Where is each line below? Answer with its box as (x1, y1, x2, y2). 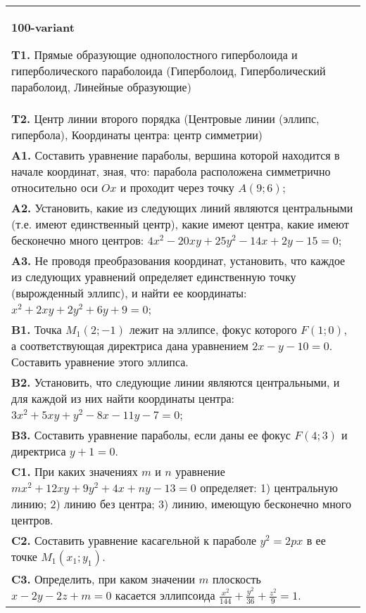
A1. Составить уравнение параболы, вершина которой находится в (11, 147, 340, 163)
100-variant (11, 19, 75, 35)
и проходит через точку (120, 179, 234, 195)
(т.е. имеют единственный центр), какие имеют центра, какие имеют (11, 216, 349, 232)
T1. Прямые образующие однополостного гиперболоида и (11, 46, 298, 63)
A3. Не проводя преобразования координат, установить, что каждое (11, 252, 346, 269)
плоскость (212, 571, 261, 587)
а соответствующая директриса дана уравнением (11, 337, 248, 354)
